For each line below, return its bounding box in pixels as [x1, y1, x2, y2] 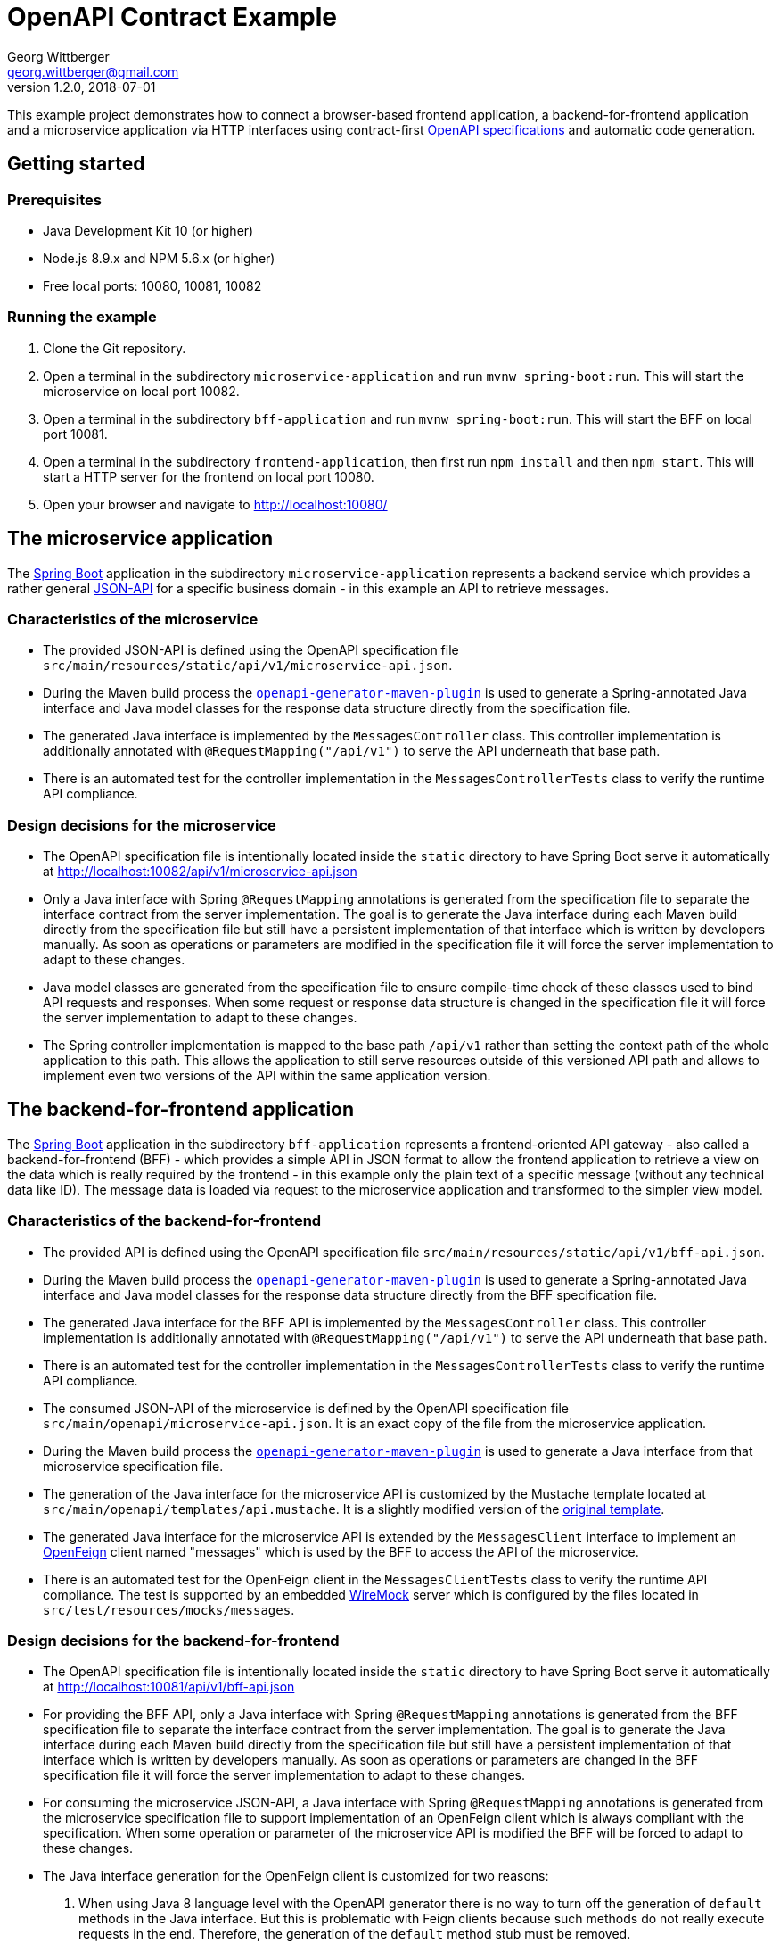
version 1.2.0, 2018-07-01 [7, 79, 156, 95]
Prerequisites [7, 190, 102, 209]
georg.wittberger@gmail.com [7, 63, 179, 79]
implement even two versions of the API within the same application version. [43, 1068, 491, 1084]
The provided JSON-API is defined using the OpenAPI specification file [43, 642, 459, 658]
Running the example [7, 308, 157, 327]
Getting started [7, 153, 145, 176]
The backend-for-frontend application [7, 1098, 355, 1121]
